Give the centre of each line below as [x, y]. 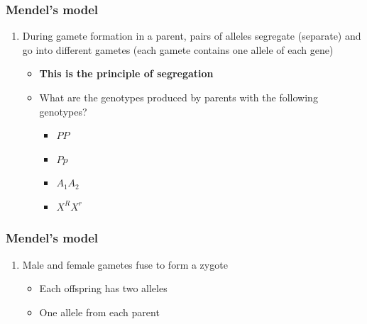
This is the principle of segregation [126, 73]
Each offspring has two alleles [103, 288]
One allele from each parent [99, 312]
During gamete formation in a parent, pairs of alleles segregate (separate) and [192, 36]
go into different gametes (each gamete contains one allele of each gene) [178, 49]
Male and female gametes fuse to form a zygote [125, 264]
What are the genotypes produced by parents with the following [179, 97]
